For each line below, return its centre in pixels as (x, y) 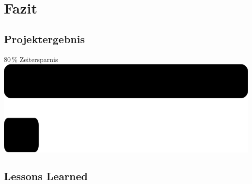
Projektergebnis (45, 38)
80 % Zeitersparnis (31, 59)
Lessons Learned (46, 176)
